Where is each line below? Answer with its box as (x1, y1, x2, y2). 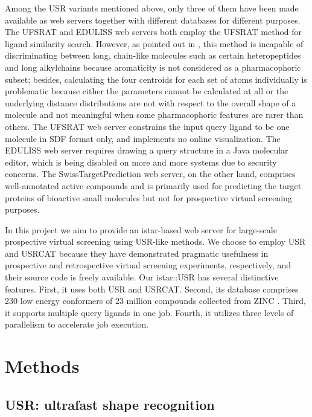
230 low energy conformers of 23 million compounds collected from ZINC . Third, (5, 294, 306, 307)
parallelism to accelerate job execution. (5, 318, 149, 331)
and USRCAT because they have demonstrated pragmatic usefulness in (5, 247, 269, 259)
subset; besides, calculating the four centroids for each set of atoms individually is (5, 73, 307, 85)
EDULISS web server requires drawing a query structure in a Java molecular (5, 144, 288, 157)
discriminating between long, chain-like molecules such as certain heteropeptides (5, 49, 301, 62)
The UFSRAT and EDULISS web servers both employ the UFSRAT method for (5, 25, 302, 38)
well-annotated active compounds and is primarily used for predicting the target (5, 179, 302, 192)
